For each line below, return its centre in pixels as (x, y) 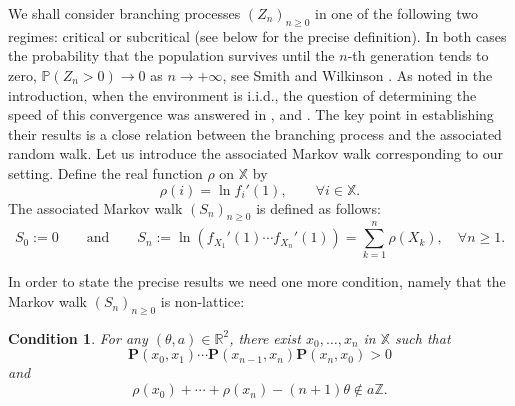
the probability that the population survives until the (171, 55)
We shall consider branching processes (124, 13)
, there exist (265, 337)
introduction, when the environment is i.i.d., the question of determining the (242, 94)
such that (423, 337)
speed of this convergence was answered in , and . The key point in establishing (251, 114)
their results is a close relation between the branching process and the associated (255, 133)
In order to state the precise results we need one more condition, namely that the (257, 281)
